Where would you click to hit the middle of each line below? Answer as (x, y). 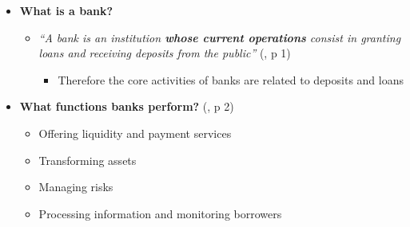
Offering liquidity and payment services (135, 133)
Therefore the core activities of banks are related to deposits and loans (231, 79)
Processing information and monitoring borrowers (160, 213)
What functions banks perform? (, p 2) (127, 106)
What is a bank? (66, 10)
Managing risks (76, 187)
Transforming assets (88, 160)
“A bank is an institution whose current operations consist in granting (220, 37)
